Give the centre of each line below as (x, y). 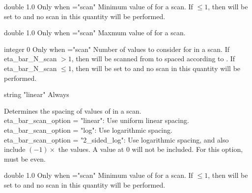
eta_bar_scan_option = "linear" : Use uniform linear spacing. (97, 120)
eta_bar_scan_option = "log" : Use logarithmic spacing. (88, 130)
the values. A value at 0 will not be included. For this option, (151, 149)
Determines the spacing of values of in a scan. (73, 110)
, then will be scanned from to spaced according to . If (153, 59)
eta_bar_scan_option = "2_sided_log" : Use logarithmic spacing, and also (116, 139)
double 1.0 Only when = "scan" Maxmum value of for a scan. (95, 33)
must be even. (25, 158)
